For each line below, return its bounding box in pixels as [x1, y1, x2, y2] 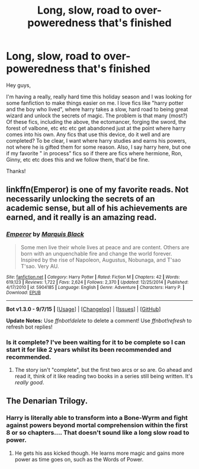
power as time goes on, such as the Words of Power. [14, 455, 144, 462]
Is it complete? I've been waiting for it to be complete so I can [6, 338, 185, 346]
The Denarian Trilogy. [6, 396, 88, 406]
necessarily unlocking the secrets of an [6, 194, 155, 204]
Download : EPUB [6, 290, 41, 295]
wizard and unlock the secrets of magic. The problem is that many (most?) [6, 112, 188, 119]
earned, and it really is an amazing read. [6, 213, 157, 223]
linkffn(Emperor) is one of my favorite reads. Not [6, 185, 189, 195]
